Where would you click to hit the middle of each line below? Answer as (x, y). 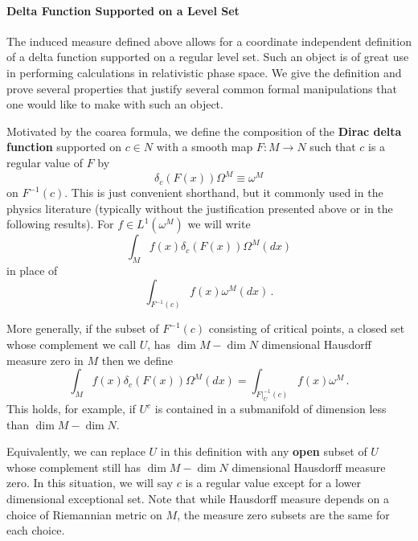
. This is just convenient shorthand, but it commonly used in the (224, 193)
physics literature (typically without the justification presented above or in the (200, 208)
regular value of (45, 162)
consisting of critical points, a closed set (307, 328)
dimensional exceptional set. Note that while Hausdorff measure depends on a (198, 498)
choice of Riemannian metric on (84, 514)
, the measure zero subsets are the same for (283, 514)
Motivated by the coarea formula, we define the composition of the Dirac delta (204, 131)
